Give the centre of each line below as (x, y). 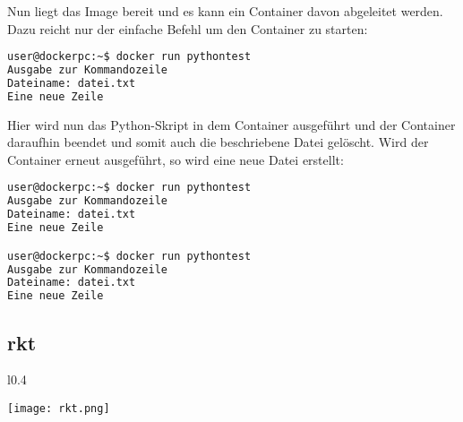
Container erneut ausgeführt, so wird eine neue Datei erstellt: (176, 159)
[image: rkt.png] (59, 408)
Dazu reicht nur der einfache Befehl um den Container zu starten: (188, 28)
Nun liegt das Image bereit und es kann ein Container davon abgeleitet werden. (225, 11)
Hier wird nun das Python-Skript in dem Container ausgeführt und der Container (231, 124)
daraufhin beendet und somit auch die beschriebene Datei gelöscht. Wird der (218, 142)
